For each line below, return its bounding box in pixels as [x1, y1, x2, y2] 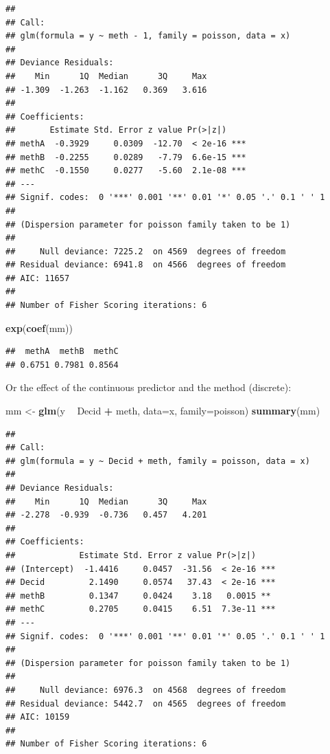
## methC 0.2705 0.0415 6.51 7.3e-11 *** [5, 604, 276, 614]
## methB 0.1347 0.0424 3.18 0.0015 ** [5, 590, 271, 601]
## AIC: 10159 [5, 712, 70, 722]
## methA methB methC [5, 346, 119, 357]
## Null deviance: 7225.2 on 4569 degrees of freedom [5, 246, 286, 256]
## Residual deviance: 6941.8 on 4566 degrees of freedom [5, 260, 286, 270]
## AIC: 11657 [5, 273, 70, 283]
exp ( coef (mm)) [5, 320, 73, 335]
